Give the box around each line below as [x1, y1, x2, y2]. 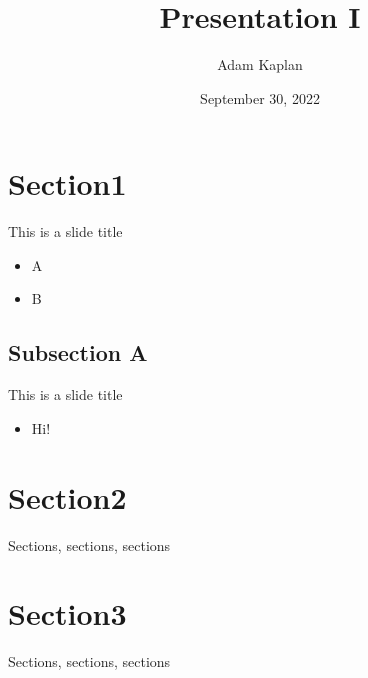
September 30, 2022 [200, 87, 320, 108]
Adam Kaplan [217, 54, 303, 75]
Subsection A [8, 337, 148, 368]
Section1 [8, 163, 127, 204]
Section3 [8, 593, 127, 634]
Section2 [8, 476, 127, 517]
